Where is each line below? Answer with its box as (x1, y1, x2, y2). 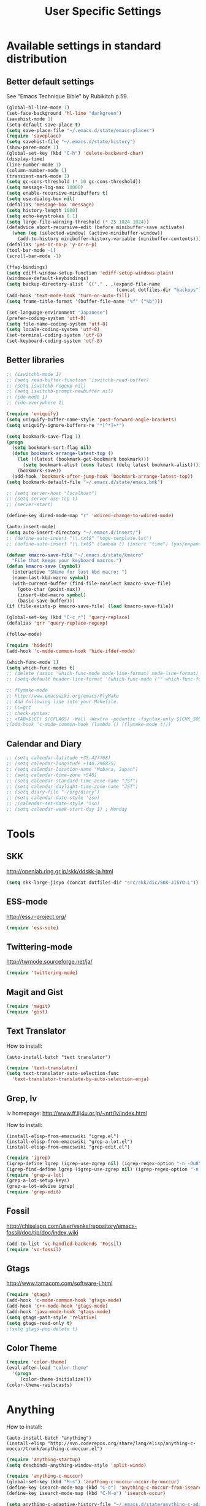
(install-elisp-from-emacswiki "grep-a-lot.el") (6, 1138, 133, 1145)
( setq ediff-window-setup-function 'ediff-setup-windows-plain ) (6, 270, 174, 276)
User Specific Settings (45, 4, 161, 18)
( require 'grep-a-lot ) (6, 1172, 64, 1178)
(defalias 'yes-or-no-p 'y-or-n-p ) (6, 241, 97, 248)
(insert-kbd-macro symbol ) (17, 591, 86, 598)
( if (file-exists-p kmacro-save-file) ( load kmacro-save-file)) (6, 603, 174, 609)
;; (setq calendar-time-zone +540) (6, 772, 97, 778)
